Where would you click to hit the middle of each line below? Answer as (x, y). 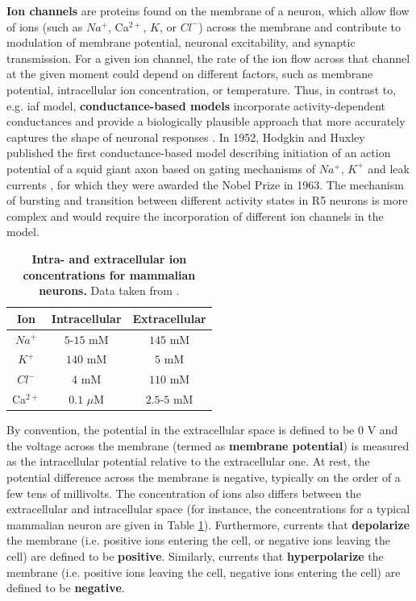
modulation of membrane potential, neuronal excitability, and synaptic (181, 42)
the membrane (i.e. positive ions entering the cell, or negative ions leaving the (198, 540)
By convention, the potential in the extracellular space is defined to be (181, 430)
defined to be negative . (66, 588)
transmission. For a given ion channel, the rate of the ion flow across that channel (208, 58)
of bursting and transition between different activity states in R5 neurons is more (207, 200)
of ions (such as (45, 26)
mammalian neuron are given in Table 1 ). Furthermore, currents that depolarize (208, 524)
